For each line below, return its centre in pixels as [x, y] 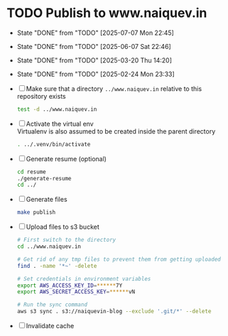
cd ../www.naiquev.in [49, 246]
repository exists [41, 96]
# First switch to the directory [66, 240]
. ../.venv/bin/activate [54, 144]
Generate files [47, 200]
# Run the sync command [52, 305]
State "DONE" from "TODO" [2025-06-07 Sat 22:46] [94, 46]
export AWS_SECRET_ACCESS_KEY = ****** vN [76, 292]
